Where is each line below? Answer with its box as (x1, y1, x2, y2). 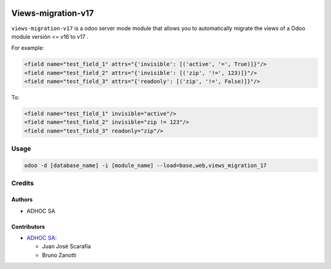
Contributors (11, 223, 45, 230)
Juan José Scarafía (42, 243, 91, 250)
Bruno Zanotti (42, 251, 77, 259)
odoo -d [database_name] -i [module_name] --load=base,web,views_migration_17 (24, 162, 267, 169)
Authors (11, 196, 33, 203)
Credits (11, 179, 34, 187)
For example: (11, 44, 45, 52)
